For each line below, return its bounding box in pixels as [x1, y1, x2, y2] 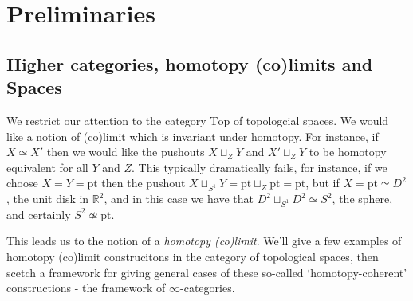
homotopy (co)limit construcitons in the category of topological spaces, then [6, 248, 379, 265]
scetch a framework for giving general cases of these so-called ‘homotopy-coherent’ [6, 264, 407, 280]
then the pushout [101, 174, 186, 191]
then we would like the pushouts [46, 143, 205, 160]
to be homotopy [309, 143, 387, 160]
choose [6, 174, 38, 191]
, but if [305, 174, 340, 191]
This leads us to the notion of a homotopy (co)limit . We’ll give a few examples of [6, 233, 402, 249]
